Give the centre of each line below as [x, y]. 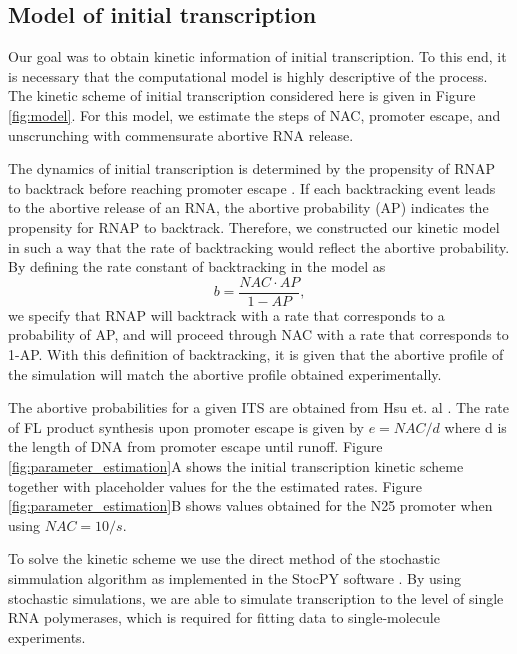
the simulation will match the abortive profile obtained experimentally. [225, 373]
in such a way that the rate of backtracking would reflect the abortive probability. [259, 246]
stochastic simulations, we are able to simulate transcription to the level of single [256, 597]
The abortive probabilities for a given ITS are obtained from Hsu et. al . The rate [258, 407]
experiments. [47, 636]
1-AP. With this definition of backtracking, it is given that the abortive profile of [256, 353]
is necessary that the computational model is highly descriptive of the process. [248, 75]
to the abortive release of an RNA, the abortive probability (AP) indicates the [248, 207]
